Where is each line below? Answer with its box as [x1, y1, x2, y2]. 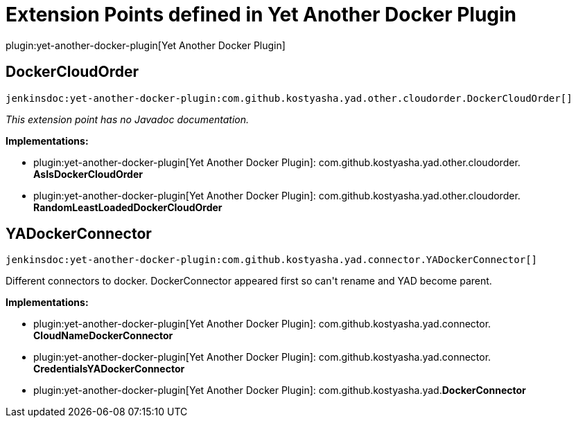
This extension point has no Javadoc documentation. [6, 113, 250, 125]
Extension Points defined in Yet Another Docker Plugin [6, 3, 517, 26]
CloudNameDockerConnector [33, 330, 173, 342]
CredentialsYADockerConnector [33, 363, 185, 375]
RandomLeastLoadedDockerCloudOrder [33, 201, 222, 213]
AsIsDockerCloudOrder [33, 168, 143, 180]
